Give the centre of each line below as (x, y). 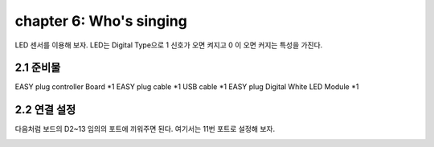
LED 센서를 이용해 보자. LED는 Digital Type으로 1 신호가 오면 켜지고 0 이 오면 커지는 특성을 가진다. (169, 45)
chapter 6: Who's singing (101, 21)
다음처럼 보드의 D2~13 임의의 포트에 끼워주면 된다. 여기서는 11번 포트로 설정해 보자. (145, 129)
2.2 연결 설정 (45, 110)
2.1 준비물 (38, 68)
